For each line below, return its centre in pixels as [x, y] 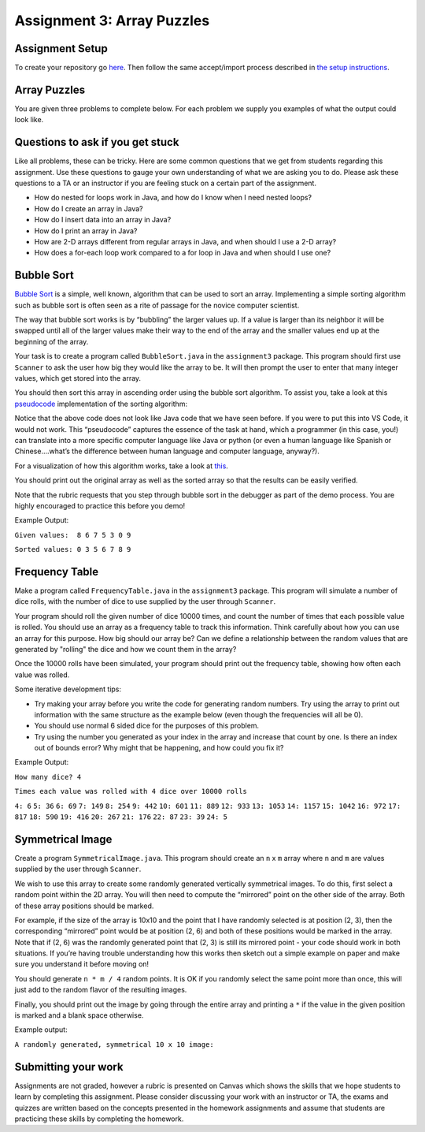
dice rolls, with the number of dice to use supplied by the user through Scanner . [145, 601]
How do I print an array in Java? [86, 231]
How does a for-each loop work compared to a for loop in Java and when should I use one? [183, 253]
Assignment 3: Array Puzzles [112, 20]
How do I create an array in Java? [89, 208]
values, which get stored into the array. [78, 378]
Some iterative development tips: [68, 689]
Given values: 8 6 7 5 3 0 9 [73, 535]
